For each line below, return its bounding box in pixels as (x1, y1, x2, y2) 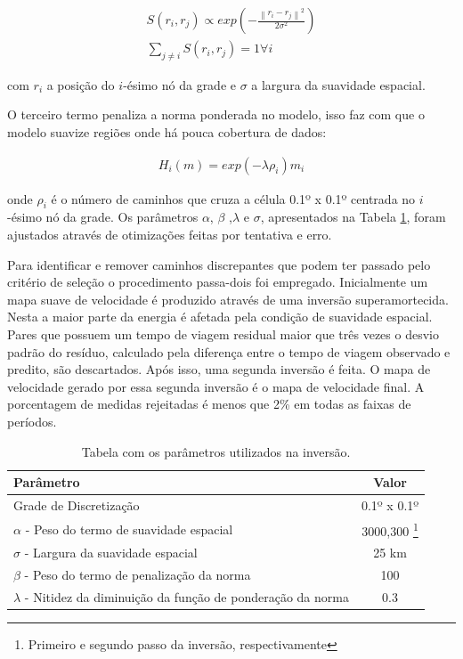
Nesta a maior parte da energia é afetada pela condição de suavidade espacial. (7, 307, 433, 326)
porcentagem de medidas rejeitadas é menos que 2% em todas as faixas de (7, 395, 411, 413)
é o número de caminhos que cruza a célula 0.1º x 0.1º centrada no (51, 189, 416, 207)
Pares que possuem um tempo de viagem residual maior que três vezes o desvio (7, 325, 439, 344)
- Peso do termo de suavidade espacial (25, 519, 233, 538)
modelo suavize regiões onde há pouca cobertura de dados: (7, 123, 327, 142)
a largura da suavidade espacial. (251, 75, 426, 94)
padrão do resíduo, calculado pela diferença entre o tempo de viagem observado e (7, 342, 451, 361)
